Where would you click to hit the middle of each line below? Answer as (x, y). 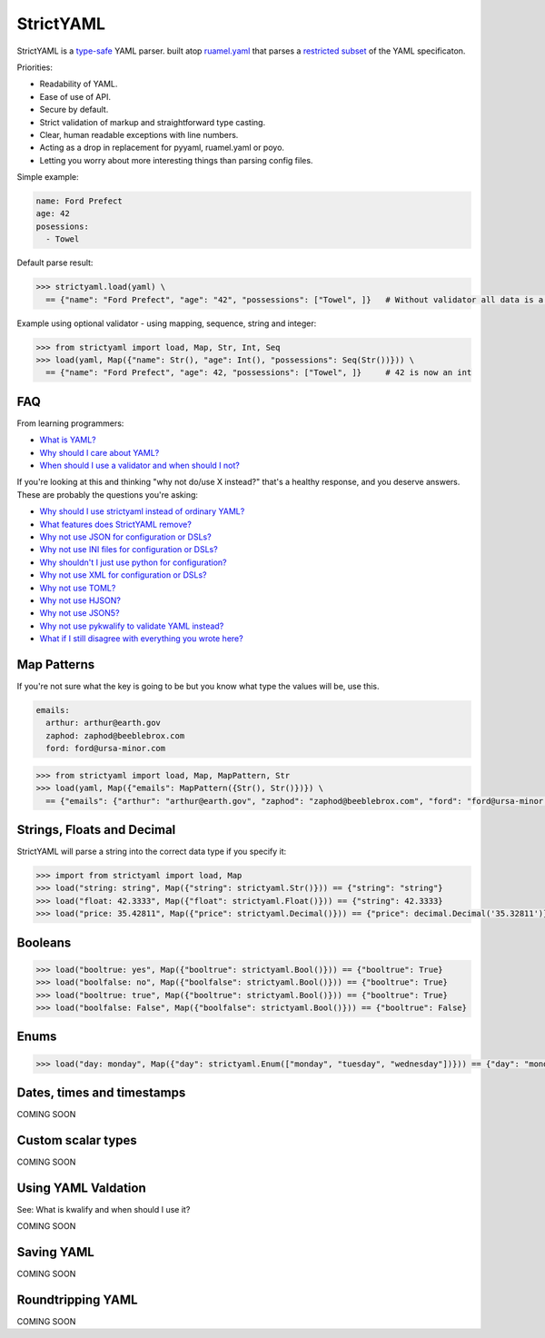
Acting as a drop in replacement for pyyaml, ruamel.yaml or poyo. (162, 148)
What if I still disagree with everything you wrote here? (142, 639)
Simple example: (48, 177)
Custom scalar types (77, 1140)
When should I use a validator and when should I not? (139, 465)
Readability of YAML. (79, 84)
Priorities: (35, 67)
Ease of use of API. (75, 96)
